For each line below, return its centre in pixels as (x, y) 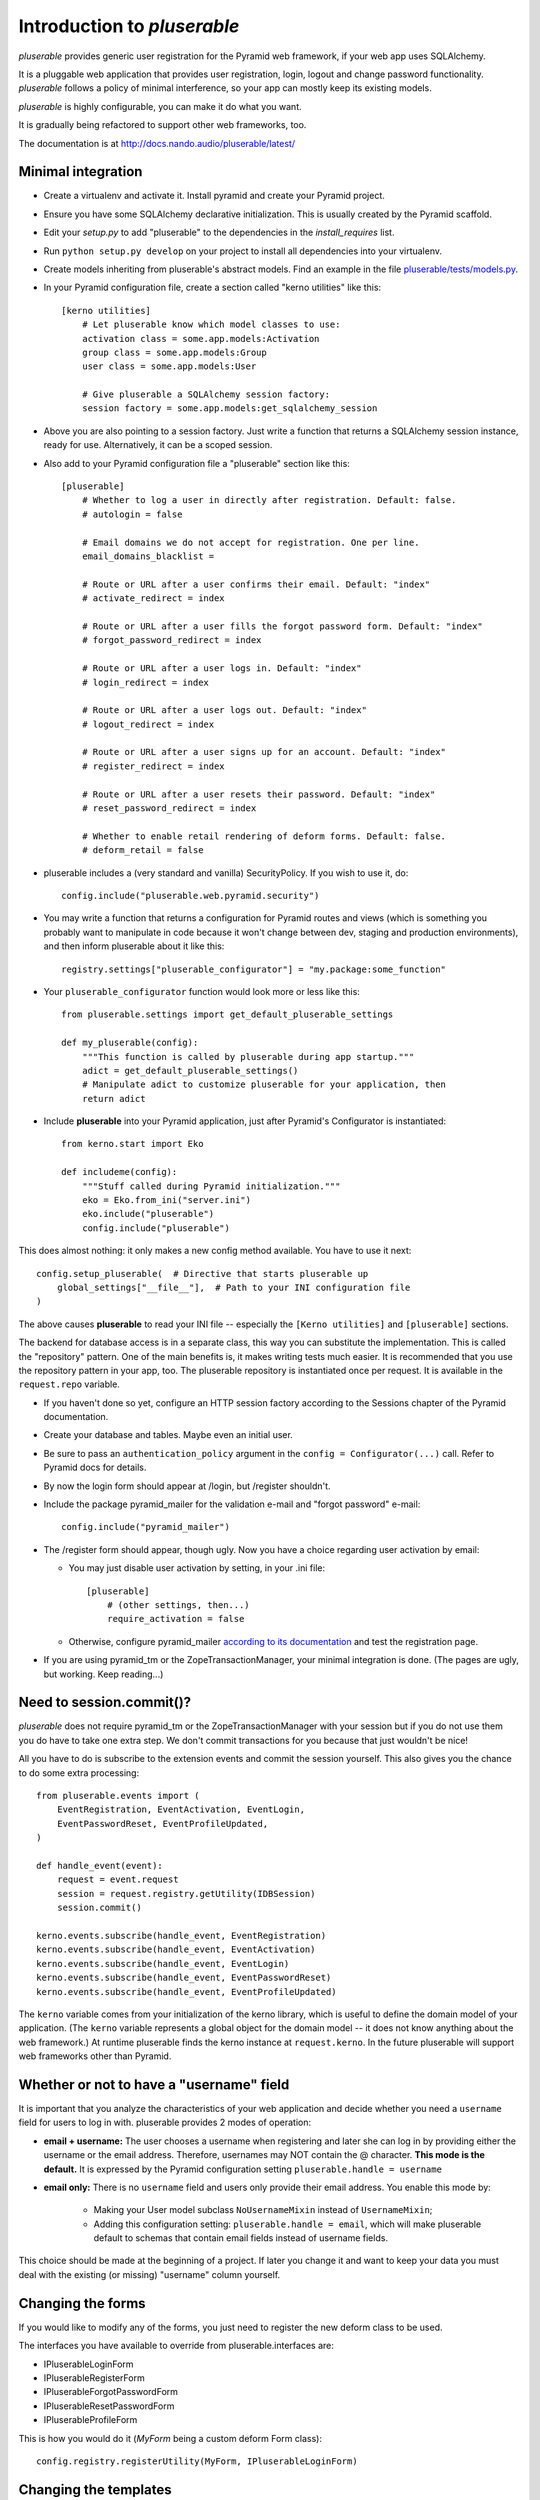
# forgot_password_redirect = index (171, 640)
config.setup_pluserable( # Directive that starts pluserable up (202, 1273)
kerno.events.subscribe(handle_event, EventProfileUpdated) (186, 1991)
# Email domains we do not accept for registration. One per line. (250, 542)
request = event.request (117, 1879)
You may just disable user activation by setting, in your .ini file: (197, 1568)
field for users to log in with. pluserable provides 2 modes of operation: (165, 2122)
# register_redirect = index (153, 766)
